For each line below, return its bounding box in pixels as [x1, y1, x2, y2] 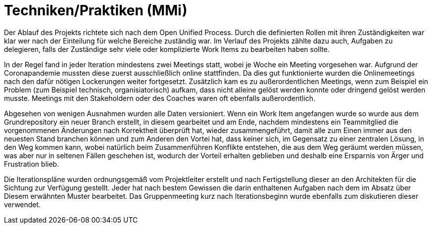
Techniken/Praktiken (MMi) [4, 2, 188, 19]
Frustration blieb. [4, 159, 59, 168]
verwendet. [4, 200, 41, 209]
